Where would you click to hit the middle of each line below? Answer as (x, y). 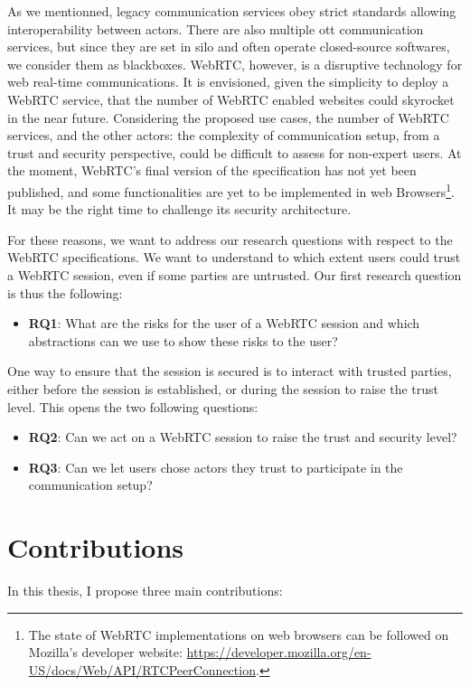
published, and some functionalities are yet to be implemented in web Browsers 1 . (231, 190)
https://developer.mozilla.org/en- (279, 652)
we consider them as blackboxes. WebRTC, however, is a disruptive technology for (235, 64)
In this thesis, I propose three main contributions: (145, 591)
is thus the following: (65, 292)
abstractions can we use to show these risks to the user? (183, 340)
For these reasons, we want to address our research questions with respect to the (230, 239)
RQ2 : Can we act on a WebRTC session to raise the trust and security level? (243, 437)
